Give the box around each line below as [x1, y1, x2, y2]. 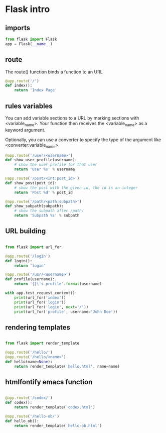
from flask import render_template [5, 341, 80, 346]
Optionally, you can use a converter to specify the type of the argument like [5, 137, 161, 143]
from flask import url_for [5, 245, 62, 250]
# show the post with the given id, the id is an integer [14, 185, 138, 190]
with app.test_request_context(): [5, 290, 78, 296]
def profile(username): [5, 277, 55, 282]
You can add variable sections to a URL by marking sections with [5, 115, 139, 121]
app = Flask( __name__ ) [5, 41, 53, 46]
